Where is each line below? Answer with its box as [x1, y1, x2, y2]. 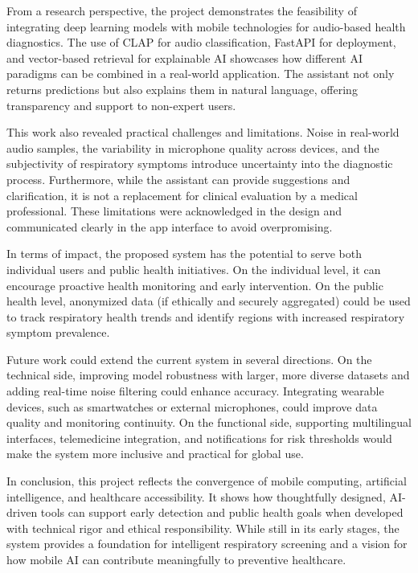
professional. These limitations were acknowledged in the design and [6, 203, 342, 219]
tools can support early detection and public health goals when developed [40, 504, 404, 521]
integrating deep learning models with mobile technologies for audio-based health [6, 18, 406, 35]
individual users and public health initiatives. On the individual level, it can [6, 260, 381, 277]
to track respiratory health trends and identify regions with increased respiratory [6, 308, 405, 325]
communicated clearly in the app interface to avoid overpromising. [6, 218, 333, 235]
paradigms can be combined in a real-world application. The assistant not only [6, 65, 395, 82]
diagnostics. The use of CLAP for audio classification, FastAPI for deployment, [6, 34, 396, 51]
